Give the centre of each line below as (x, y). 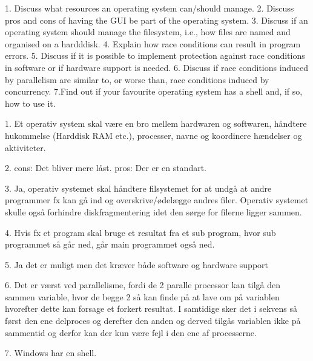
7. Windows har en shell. (51, 353)
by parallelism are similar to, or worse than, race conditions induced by (137, 79)
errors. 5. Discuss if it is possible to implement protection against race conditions (155, 56)
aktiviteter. (25, 147)
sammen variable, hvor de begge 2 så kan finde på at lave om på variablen (142, 296)
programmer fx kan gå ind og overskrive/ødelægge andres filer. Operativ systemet (157, 200)
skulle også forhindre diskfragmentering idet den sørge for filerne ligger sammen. (153, 211)
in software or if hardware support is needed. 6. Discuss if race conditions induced (157, 67)
